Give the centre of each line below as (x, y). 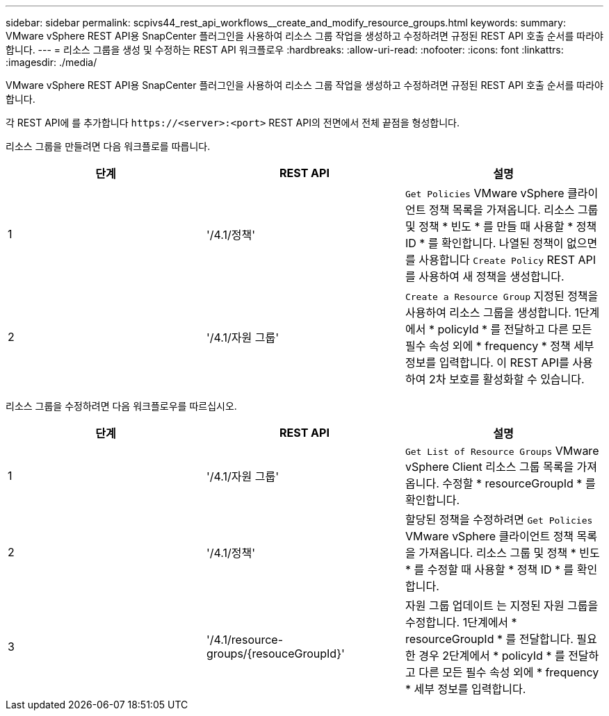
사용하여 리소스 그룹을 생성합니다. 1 (492, 313)
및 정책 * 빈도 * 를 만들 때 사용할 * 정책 (501, 226)
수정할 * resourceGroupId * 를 (519, 483)
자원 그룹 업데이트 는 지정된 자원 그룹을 (502, 606)
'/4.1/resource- (245, 640)
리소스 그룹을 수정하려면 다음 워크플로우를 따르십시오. (121, 406)
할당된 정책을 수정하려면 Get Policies (499, 519)
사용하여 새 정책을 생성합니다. (492, 276)
